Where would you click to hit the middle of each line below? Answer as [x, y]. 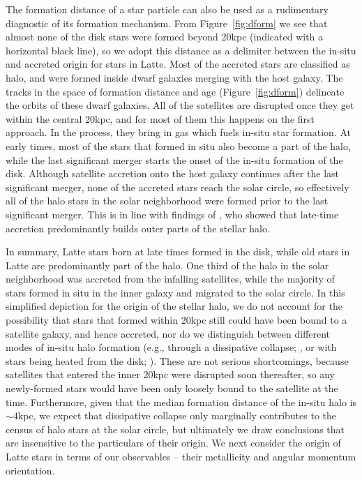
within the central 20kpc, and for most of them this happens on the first [160, 118]
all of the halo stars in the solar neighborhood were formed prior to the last [167, 201]
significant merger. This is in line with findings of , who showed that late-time [172, 214]
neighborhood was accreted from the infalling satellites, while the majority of [170, 279]
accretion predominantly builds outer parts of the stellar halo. [138, 228]
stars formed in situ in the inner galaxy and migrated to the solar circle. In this [175, 292]
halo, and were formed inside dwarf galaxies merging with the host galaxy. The [174, 77]
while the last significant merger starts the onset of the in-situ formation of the [174, 159]
